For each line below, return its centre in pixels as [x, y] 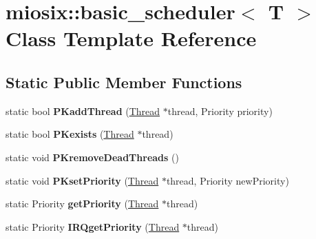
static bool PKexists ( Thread [70, 134]
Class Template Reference [131, 38]
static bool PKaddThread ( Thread [83, 111]
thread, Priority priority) [220, 111]
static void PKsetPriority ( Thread [82, 180]
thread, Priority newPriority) [228, 180]
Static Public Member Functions [124, 82]
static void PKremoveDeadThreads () [92, 157]
